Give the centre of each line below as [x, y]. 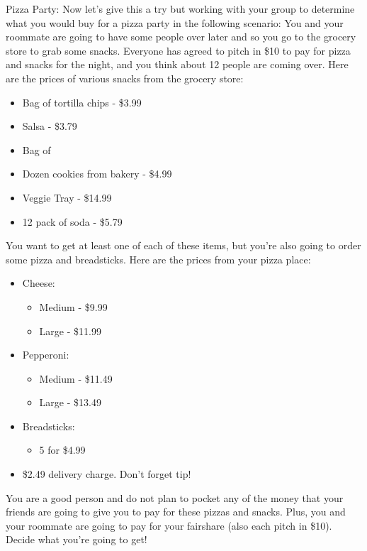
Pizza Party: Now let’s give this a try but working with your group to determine [180, 9]
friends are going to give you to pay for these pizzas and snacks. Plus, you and [176, 512]
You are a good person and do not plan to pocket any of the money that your [175, 497]
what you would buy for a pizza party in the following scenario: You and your [175, 22]
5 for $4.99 [62, 450]
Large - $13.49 [70, 402]
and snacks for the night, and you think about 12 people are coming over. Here [177, 64]
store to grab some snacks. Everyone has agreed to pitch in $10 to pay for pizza [178, 50]
